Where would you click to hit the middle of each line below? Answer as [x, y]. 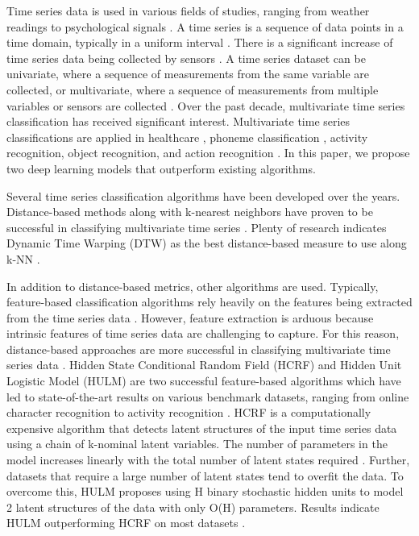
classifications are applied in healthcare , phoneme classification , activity [187, 137]
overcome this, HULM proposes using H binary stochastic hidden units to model [205, 491]
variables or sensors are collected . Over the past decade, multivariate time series [206, 105]
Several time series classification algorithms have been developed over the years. [203, 195]
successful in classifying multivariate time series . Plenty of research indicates [197, 227]
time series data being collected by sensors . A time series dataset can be [186, 58]
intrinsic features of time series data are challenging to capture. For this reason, [203, 333]
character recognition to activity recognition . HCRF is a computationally [189, 412]
